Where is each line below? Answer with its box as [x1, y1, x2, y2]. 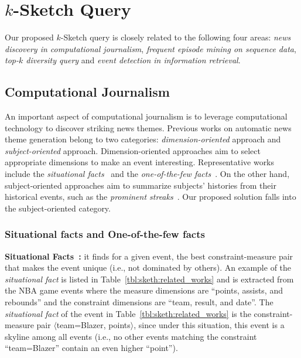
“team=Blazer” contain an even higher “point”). [5, 342, 178, 354]
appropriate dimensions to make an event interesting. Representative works [5, 156, 275, 168]
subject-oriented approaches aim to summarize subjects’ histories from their [5, 179, 276, 191]
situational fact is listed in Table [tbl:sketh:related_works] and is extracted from [5, 272, 294, 285]
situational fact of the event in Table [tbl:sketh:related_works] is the [5, 307, 251, 319]
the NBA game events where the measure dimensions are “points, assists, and [5, 284, 283, 296]
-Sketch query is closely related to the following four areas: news [60, 31, 291, 43]
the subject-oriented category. [5, 202, 111, 214]
